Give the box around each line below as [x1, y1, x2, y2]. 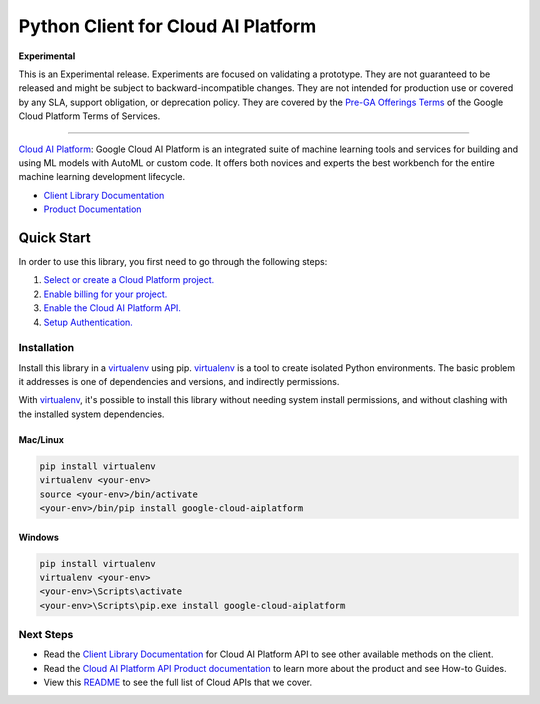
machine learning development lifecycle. [18, 171, 186, 183]
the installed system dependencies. [18, 408, 165, 420]
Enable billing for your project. [43, 288, 168, 300]
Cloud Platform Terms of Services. [18, 110, 161, 122]
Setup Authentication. [43, 316, 134, 328]
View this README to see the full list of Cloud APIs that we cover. [43, 676, 313, 689]
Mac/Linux [18, 433, 65, 445]
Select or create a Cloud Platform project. [43, 274, 215, 286]
